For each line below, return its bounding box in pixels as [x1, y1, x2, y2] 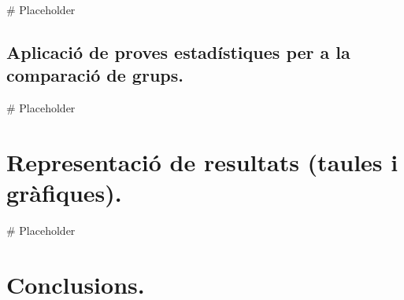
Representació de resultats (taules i [6, 145, 398, 177]
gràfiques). [6, 177, 122, 209]
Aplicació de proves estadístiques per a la [6, 39, 350, 64]
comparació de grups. [6, 63, 183, 87]
